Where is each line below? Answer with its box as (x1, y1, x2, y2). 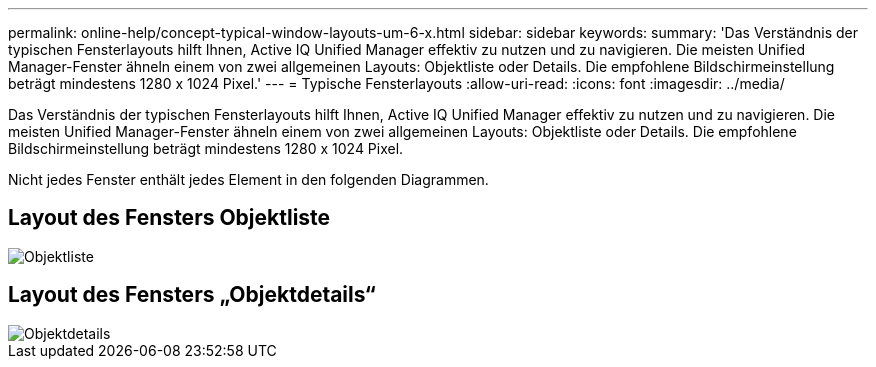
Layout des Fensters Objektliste (8, 205, 331, 231)
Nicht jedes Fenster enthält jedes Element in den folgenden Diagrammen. (8, 171, 489, 188)
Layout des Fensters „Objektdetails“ (8, 282, 376, 308)
